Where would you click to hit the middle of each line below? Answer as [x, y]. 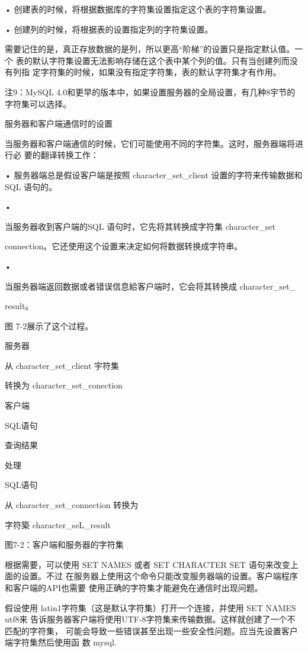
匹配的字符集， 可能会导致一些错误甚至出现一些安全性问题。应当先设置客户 [151, 630]
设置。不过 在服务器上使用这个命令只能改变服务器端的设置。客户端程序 [159, 576]
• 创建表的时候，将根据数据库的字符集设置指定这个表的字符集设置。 [138, 9]
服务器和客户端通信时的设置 [59, 123]
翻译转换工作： [70, 155]
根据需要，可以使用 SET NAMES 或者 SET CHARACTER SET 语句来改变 [147, 564]
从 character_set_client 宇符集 [62, 365]
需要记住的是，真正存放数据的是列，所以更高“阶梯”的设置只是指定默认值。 [150, 49]
